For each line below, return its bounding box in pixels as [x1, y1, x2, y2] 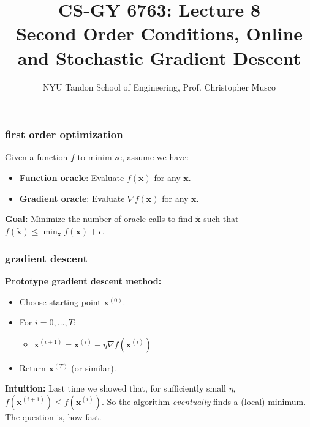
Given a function [5, 150, 68, 163]
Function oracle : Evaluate [19, 171, 124, 184]
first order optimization [5, 127, 123, 142]
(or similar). [71, 361, 116, 374]
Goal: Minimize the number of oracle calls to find [5, 212, 193, 225]
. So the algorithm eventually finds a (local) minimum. [101, 395, 306, 407]
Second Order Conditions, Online [15, 21, 303, 46]
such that [203, 212, 239, 225]
